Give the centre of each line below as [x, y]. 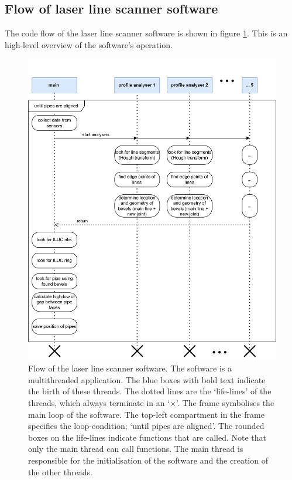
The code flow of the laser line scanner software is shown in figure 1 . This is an [146, 33]
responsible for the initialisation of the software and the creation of [148, 460]
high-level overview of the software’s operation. [89, 44]
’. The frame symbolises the [225, 402]
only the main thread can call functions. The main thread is [136, 449]
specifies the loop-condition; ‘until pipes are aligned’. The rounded [146, 426]
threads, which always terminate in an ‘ [99, 402]
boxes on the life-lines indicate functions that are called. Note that [147, 437]
